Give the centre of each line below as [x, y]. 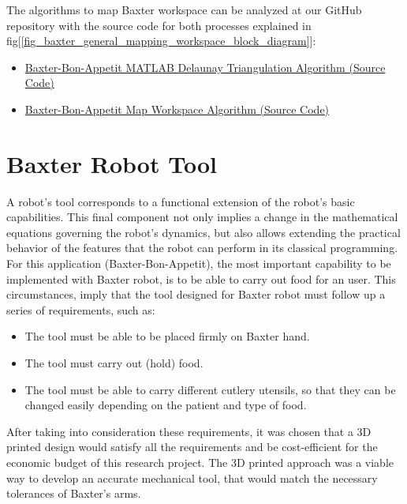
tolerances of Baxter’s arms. [74, 493]
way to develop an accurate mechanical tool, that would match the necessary [192, 478]
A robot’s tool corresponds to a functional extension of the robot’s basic [181, 201]
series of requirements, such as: [81, 309]
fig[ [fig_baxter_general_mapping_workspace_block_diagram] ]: [161, 41]
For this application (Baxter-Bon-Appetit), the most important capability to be [199, 263]
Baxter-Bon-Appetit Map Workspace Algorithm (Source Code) [177, 109]
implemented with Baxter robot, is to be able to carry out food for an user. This [201, 278]
